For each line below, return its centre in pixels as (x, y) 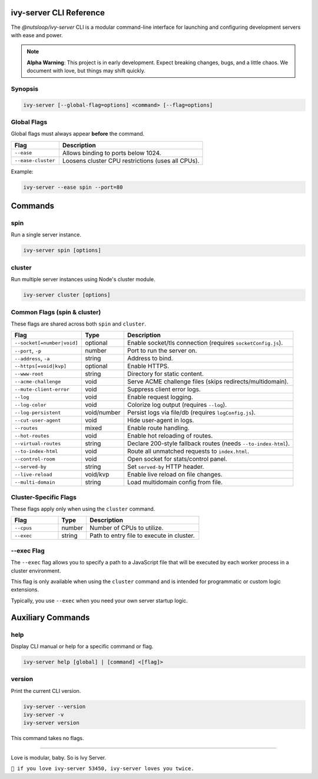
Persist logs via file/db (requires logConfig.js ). (191, 413)
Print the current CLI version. (46, 691)
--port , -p (28, 351)
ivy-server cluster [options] (67, 295)
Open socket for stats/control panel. (177, 459)
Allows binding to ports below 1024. (112, 153)
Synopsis (24, 88)
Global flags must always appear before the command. (78, 134)
